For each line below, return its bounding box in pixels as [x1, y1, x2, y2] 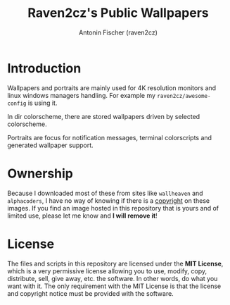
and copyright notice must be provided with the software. [7, 289, 174, 297]
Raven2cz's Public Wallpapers [27, 5, 209, 21]
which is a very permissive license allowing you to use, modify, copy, [7, 266, 207, 275]
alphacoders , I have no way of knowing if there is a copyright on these [7, 196, 210, 205]
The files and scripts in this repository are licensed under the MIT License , [7, 259, 224, 268]
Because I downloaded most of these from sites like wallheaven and [7, 189, 203, 197]
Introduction [7, 60, 82, 76]
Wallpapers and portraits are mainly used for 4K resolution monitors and [7, 83, 217, 92]
